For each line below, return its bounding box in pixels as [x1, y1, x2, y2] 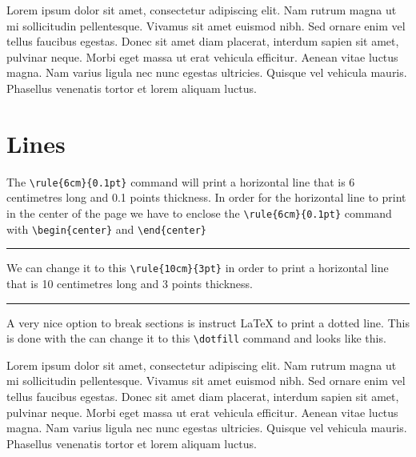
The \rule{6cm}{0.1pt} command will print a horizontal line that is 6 [6, 173, 355, 190]
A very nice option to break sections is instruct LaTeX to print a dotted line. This [6, 314, 410, 331]
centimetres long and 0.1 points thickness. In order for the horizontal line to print [6, 189, 406, 206]
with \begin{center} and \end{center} [6, 220, 206, 237]
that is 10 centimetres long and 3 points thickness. [6, 275, 254, 291]
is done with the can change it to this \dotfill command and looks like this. [6, 330, 386, 347]
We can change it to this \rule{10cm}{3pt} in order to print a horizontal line [6, 259, 389, 276]
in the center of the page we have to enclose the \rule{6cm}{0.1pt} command [6, 204, 392, 221]
